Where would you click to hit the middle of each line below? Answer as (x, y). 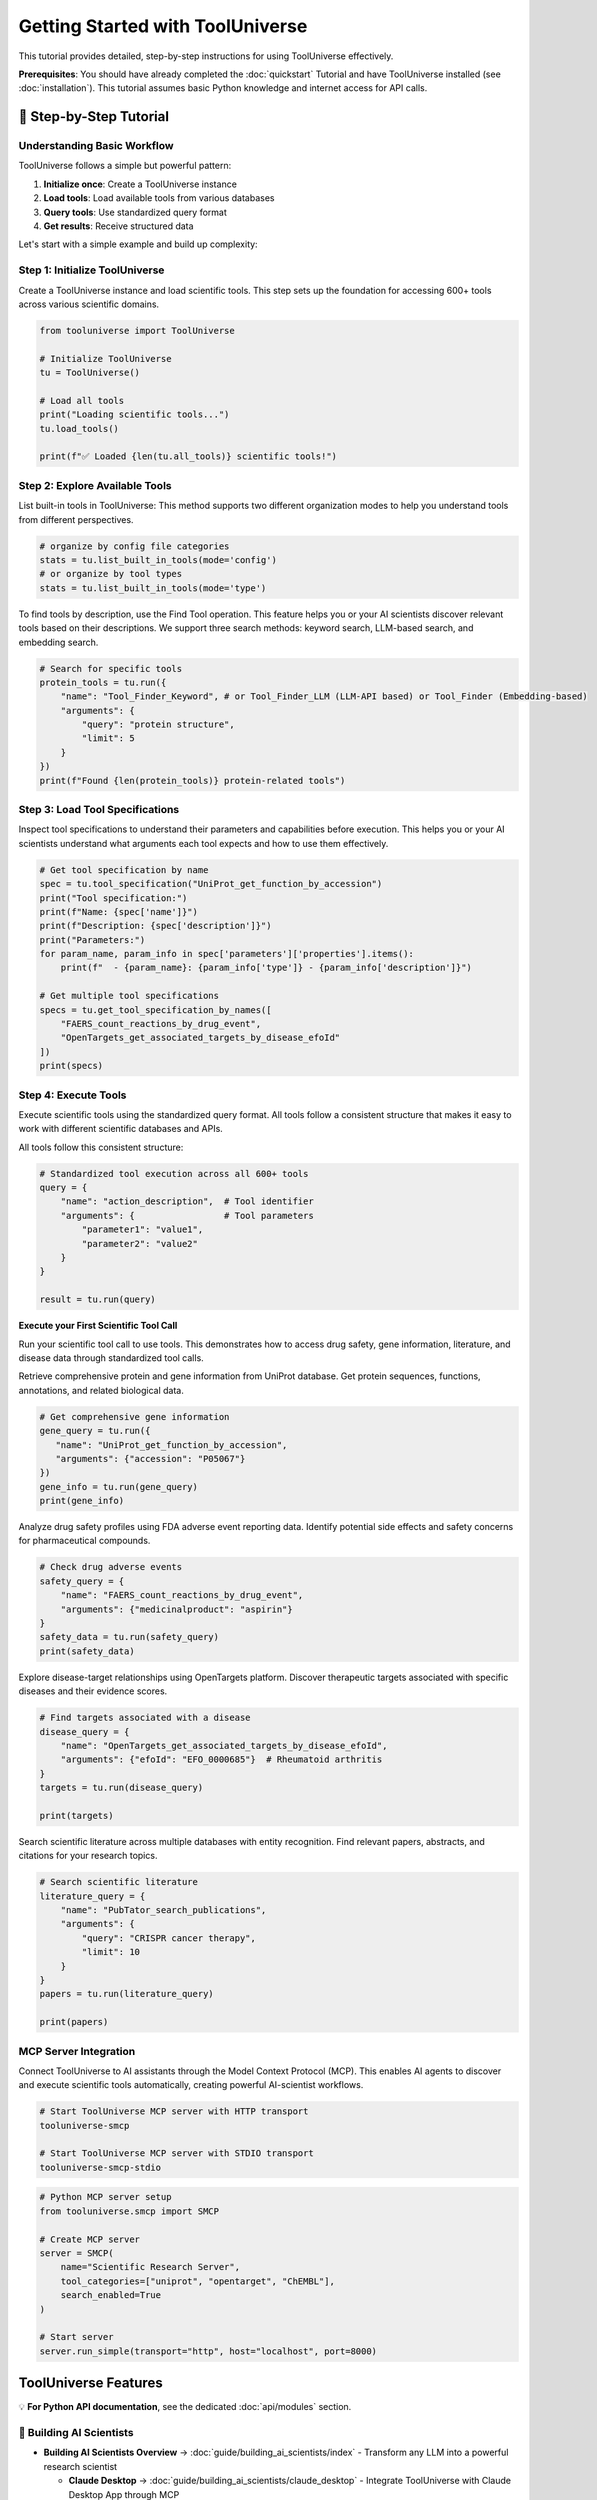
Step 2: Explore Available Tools (95, 485)
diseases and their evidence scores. (93, 1691)
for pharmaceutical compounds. (84, 1541)
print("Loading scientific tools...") (134, 414)
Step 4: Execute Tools (72, 1095)
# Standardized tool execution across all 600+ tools (174, 1173)
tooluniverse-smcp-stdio (100, 2167)
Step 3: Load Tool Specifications (99, 809)
